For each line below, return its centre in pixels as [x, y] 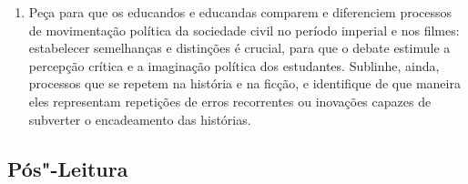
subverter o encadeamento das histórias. [140, 119]
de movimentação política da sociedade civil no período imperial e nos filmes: [244, 30]
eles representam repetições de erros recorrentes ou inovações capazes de [230, 101]
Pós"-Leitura [68, 168]
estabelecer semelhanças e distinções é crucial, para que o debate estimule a [239, 48]
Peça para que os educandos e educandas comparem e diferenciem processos [240, 12]
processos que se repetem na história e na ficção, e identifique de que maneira [244, 83]
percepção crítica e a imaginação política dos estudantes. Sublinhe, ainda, [234, 65]
